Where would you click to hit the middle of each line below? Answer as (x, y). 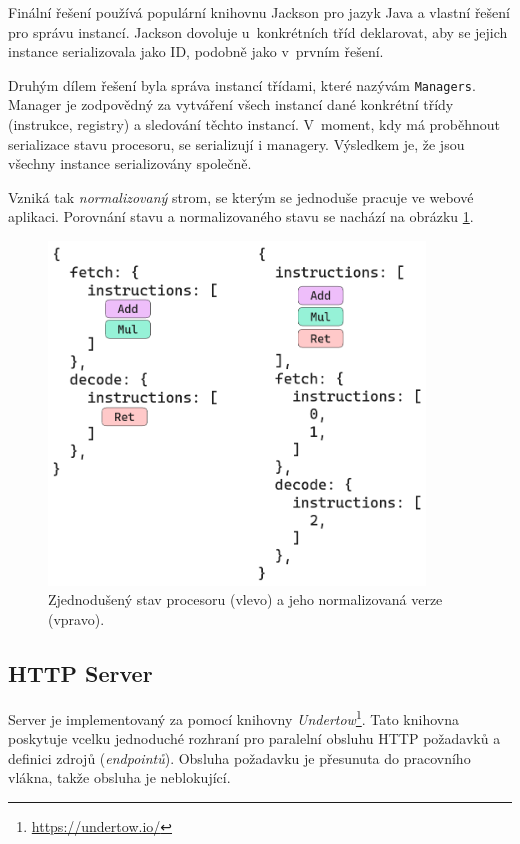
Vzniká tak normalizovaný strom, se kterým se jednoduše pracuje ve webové (241, 196)
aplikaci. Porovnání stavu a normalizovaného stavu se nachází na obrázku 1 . (241, 216)
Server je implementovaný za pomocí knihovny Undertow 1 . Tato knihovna (233, 717)
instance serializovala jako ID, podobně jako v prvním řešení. (196, 51)
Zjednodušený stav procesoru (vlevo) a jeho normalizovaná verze (245, 599)
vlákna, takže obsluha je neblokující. (119, 777)
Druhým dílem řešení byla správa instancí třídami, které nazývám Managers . (242, 84)
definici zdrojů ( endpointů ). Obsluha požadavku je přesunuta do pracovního (239, 757)
